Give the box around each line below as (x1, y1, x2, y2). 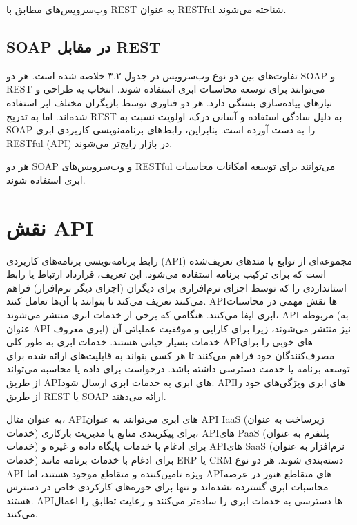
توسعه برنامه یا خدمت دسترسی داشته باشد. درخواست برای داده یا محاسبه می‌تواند (6, 361, 350, 376)
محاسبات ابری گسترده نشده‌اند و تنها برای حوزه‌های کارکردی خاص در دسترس (6, 479, 329, 494)
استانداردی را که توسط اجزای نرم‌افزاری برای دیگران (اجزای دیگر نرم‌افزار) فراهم (6, 280, 347, 294)
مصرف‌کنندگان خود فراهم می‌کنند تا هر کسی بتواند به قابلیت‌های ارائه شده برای (6, 347, 335, 362)
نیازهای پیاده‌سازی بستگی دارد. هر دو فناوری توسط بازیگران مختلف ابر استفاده (6, 95, 333, 109)
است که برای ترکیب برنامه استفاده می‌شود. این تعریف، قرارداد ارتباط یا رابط (6, 267, 327, 281)
